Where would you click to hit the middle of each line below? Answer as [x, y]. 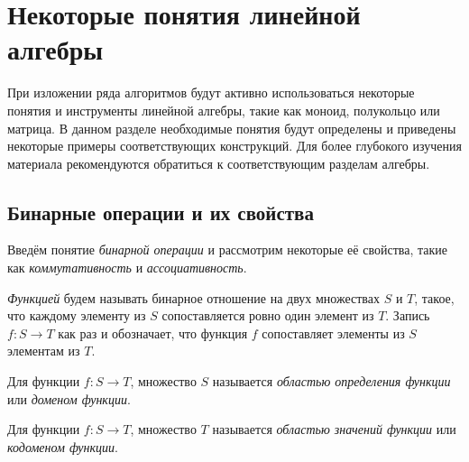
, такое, [434, 297]
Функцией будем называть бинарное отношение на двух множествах [193, 297]
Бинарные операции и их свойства [161, 212]
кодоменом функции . [63, 446]
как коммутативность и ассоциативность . [127, 268]
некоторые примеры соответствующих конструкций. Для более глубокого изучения [234, 146]
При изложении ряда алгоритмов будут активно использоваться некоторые [211, 92]
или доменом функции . [69, 398]
